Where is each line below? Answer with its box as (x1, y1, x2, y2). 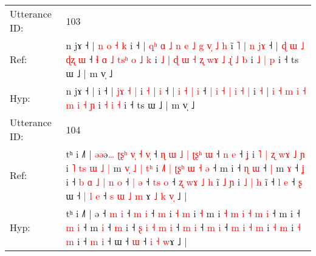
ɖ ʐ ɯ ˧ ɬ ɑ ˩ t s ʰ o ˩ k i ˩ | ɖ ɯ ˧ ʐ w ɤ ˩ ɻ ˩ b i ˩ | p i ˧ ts (66, 52, 299, 66)
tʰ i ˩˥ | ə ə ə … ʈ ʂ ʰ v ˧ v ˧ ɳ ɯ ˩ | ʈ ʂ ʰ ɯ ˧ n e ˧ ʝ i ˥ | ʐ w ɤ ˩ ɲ (66, 147, 305, 161)
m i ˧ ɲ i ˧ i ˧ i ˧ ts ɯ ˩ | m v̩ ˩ (66, 98, 195, 112)
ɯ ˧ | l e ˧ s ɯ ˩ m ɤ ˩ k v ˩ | (66, 189, 187, 203)
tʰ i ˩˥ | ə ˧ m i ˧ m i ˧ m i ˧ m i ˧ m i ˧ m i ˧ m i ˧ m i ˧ (66, 206, 300, 220)
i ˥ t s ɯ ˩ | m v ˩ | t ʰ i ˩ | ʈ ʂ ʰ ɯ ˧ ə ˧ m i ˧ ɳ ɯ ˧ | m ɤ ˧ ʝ (66, 161, 304, 175)
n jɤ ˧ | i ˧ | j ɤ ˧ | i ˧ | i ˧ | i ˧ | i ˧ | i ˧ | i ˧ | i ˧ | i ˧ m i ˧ (66, 84, 306, 98)
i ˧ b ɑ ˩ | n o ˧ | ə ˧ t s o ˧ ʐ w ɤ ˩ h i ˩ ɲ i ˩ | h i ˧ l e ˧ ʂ (66, 175, 303, 189)
